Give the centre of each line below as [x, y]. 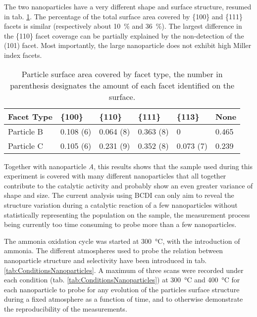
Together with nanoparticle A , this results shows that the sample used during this [128, 166]
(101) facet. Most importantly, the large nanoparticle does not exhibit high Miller [128, 45]
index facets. [23, 55]
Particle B [26, 131]
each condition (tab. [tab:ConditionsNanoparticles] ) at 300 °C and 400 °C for [122, 280]
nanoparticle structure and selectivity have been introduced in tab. [105, 260]
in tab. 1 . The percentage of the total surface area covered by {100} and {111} [124, 16]
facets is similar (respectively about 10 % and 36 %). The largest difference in [123, 26]
